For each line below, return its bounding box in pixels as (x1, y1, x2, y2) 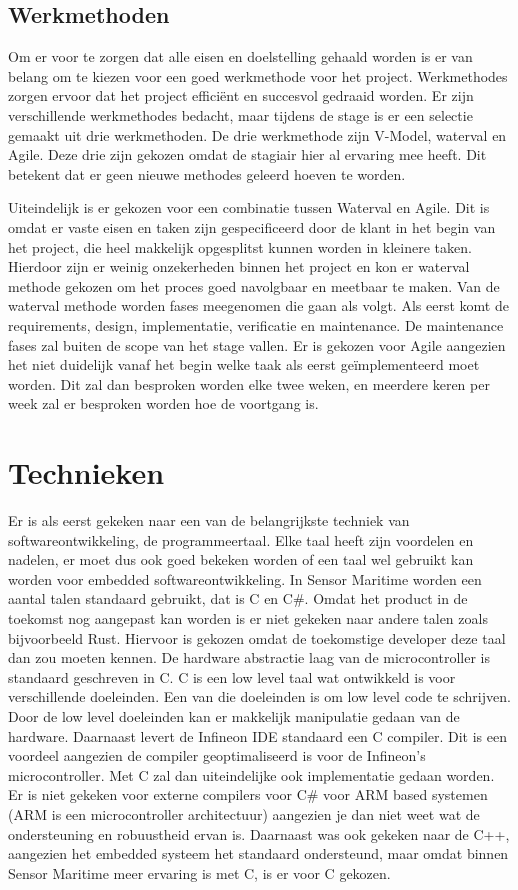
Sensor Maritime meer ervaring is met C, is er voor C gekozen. (8, 862, 391, 883)
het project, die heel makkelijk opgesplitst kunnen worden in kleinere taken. (8, 236, 472, 257)
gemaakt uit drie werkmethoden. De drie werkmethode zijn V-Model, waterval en (8, 124, 507, 145)
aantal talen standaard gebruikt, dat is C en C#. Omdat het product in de (8, 588, 468, 609)
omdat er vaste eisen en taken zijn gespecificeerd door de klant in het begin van (8, 216, 496, 237)
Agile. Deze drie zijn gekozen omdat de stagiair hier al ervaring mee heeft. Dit (8, 144, 487, 165)
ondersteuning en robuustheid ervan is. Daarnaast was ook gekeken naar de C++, (8, 823, 510, 844)
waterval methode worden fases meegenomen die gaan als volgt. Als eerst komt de (8, 295, 509, 316)
